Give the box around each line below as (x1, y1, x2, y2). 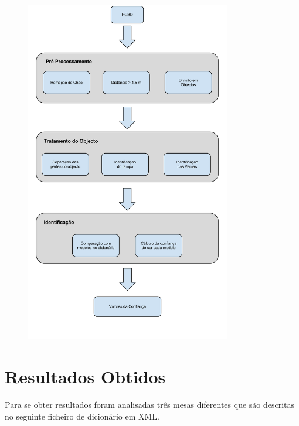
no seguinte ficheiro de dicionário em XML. (5, 410, 160, 422)
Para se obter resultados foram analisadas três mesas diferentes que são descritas (5, 398, 295, 410)
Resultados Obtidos (5, 364, 166, 388)
